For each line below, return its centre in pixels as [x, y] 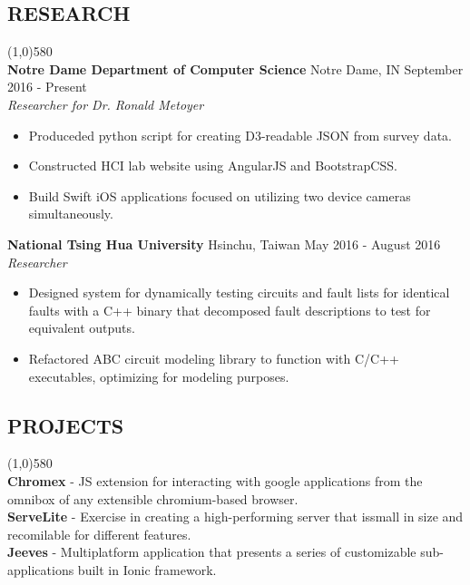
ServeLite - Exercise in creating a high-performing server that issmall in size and [235, 517]
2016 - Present [47, 87]
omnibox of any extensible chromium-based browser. [153, 498]
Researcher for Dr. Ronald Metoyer [106, 104]
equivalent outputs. [82, 328]
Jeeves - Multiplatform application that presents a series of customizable [212, 552]
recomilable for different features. [99, 534]
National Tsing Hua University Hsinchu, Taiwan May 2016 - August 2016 [224, 244]
